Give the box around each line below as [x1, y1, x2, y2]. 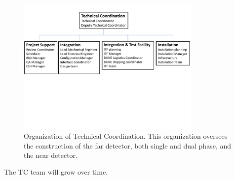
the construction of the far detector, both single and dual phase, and [24, 140, 231, 150]
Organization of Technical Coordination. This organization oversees [24, 130, 228, 141]
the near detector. [24, 150, 78, 160]
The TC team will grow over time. [4, 166, 108, 177]
